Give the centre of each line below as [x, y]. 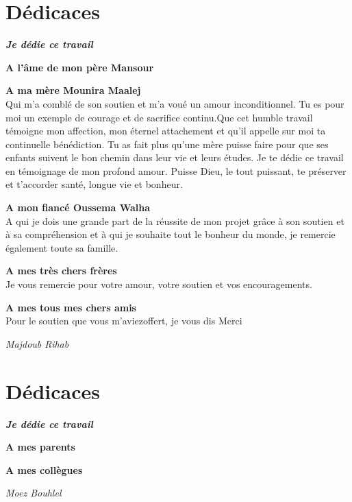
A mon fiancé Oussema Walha [78, 207]
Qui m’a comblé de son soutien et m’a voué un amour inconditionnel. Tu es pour [175, 103]
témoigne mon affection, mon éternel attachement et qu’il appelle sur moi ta [166, 131]
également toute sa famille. [62, 247]
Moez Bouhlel [34, 493]
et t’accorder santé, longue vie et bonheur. [94, 184]
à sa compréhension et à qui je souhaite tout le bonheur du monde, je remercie [171, 234]
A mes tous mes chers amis [71, 307]
